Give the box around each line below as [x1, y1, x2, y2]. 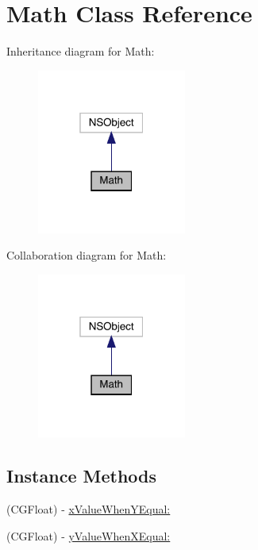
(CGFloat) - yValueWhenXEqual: [6, 527, 171, 544]
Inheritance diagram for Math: [6, 43, 155, 60]
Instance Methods [6, 463, 156, 488]
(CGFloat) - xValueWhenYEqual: [6, 500, 171, 517]
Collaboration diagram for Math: [6, 247, 167, 263]
